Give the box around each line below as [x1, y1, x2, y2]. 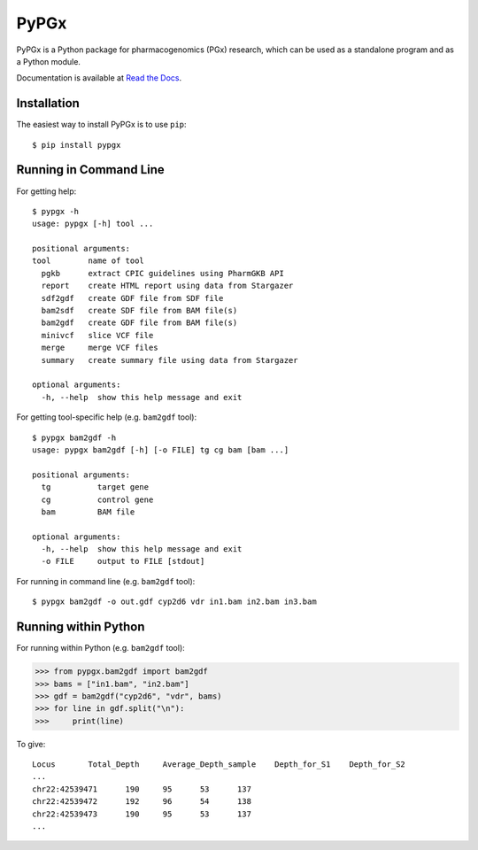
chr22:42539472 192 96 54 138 [32, 797, 252, 807]
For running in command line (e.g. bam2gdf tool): [16, 576, 196, 586]
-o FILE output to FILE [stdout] [41, 556, 205, 567]
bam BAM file [41, 506, 135, 517]
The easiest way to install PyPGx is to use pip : [16, 120, 187, 130]
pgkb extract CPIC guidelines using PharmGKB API [41, 268, 285, 278]
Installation [16, 96, 80, 111]
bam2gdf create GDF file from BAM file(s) [41, 318, 238, 328]
